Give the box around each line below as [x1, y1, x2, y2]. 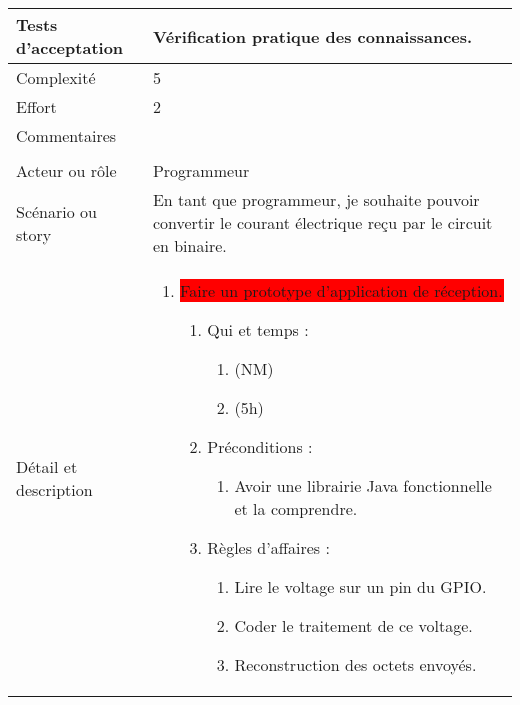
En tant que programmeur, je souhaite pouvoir [152, 188, 480, 211]
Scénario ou [16, 199, 97, 223]
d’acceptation [16, 36, 124, 59]
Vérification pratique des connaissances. [152, 24, 473, 48]
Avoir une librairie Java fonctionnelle [234, 474, 492, 497]
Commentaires [16, 124, 117, 147]
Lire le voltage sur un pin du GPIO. [234, 575, 487, 598]
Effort [16, 95, 57, 118]
